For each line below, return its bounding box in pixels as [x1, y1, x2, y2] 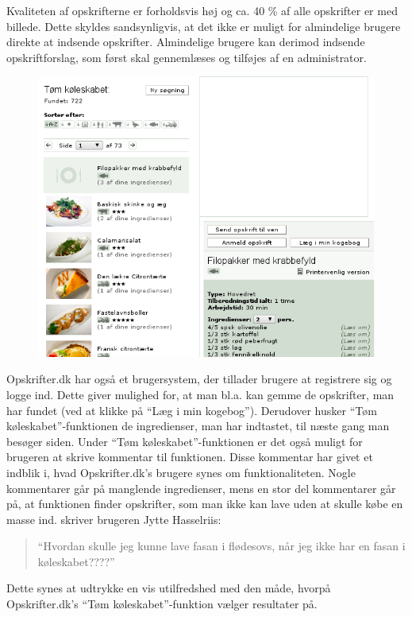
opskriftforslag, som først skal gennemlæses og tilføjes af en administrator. [6, 49, 367, 65]
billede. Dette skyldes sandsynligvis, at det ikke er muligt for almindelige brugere [6, 17, 401, 34]
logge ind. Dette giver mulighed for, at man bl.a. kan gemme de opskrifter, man [6, 386, 395, 402]
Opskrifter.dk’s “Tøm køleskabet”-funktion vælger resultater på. [6, 596, 318, 612]
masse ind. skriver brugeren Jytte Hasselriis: [6, 510, 221, 527]
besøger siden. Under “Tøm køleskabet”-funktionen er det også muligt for [6, 433, 363, 449]
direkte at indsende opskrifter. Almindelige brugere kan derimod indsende [6, 33, 365, 50]
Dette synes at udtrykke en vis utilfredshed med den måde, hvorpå [6, 580, 331, 596]
